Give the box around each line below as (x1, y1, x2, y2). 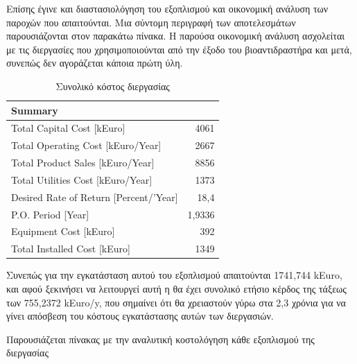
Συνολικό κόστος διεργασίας (55, 78, 170, 93)
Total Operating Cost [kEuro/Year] (11, 138, 162, 153)
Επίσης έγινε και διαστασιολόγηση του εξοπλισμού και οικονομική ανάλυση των (6, 1, 329, 15)
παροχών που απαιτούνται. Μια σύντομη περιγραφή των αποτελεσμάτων (6, 15, 296, 29)
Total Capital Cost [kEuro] (11, 121, 125, 135)
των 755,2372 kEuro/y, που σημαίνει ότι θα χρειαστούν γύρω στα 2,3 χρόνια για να (6, 295, 346, 309)
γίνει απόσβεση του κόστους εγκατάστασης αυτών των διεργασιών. (6, 309, 274, 323)
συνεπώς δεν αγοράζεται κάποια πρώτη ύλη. (6, 55, 183, 70)
